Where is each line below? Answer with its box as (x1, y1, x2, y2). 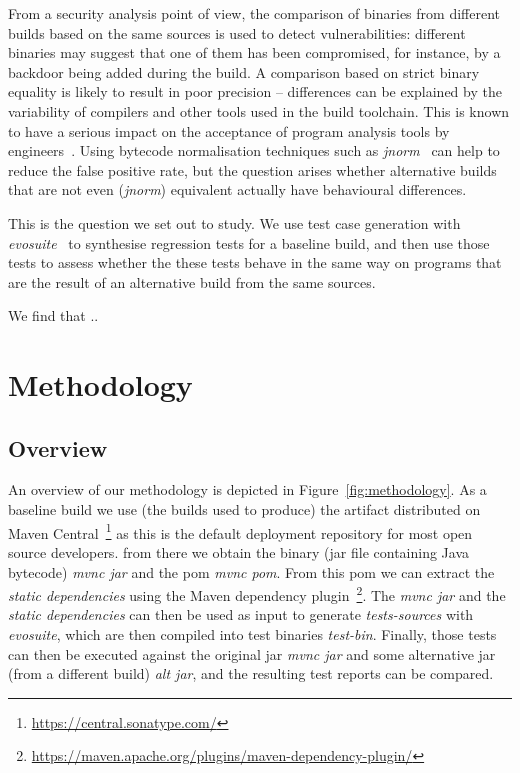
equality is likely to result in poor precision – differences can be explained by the (8, 81, 502, 102)
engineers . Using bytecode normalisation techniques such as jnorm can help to (8, 140, 500, 161)
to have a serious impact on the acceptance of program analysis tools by (8, 120, 450, 141)
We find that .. (8, 305, 99, 326)
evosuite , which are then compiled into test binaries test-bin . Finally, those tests (8, 623, 497, 644)
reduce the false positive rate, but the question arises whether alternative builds (8, 159, 497, 180)
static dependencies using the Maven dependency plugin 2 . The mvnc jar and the (8, 582, 506, 605)
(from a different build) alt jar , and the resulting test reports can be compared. (8, 663, 494, 684)
